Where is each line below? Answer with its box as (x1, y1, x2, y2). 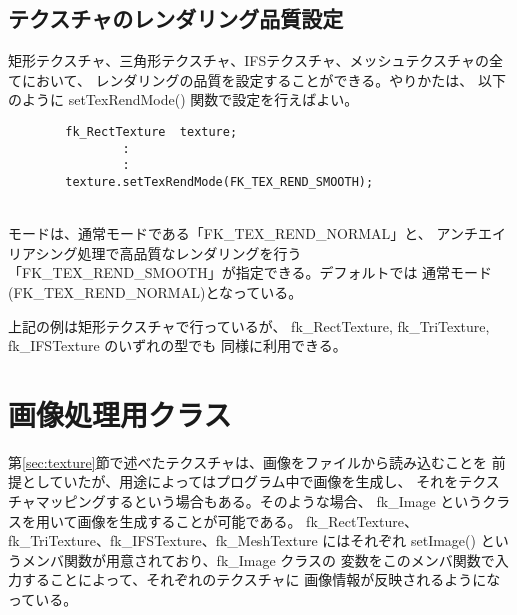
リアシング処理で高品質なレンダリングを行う (8, 242, 302, 263)
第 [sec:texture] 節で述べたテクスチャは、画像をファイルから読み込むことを (8, 451, 488, 472)
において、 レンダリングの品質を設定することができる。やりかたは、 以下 (21, 69, 506, 90)
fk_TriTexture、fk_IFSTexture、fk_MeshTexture (8, 530, 318, 551)
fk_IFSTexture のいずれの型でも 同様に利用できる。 (8, 335, 347, 356)
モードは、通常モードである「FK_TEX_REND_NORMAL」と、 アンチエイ (8, 223, 506, 244)
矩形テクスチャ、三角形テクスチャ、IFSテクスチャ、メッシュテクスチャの (8, 50, 489, 71)
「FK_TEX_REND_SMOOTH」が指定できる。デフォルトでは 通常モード (8, 262, 493, 283)
